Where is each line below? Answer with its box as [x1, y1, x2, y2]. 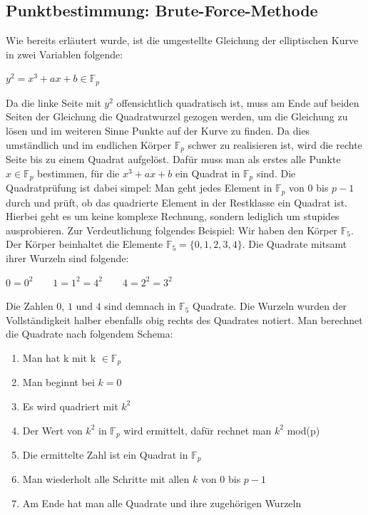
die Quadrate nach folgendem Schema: [6, 326, 173, 341]
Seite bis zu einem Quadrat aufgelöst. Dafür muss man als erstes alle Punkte [6, 152, 341, 167]
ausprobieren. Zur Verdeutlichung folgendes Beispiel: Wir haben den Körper [6, 222, 338, 237]
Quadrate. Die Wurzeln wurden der [192, 298, 347, 313]
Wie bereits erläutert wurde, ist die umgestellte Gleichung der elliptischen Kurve [6, 33, 359, 48]
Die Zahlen [6, 298, 53, 313]
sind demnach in [104, 298, 176, 313]
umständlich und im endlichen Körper [6, 137, 171, 152]
